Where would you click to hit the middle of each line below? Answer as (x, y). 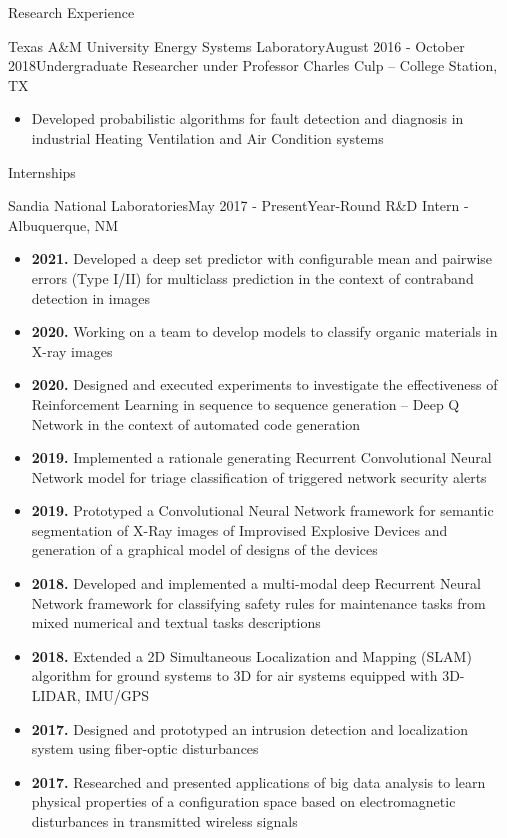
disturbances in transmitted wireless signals (164, 821)
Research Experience (71, 12)
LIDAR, (56, 695)
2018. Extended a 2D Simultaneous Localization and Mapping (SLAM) (251, 655)
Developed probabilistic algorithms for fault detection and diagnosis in (247, 118)
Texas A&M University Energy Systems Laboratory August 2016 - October (236, 45)
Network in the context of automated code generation (196, 423)
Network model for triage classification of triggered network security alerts (259, 476)
